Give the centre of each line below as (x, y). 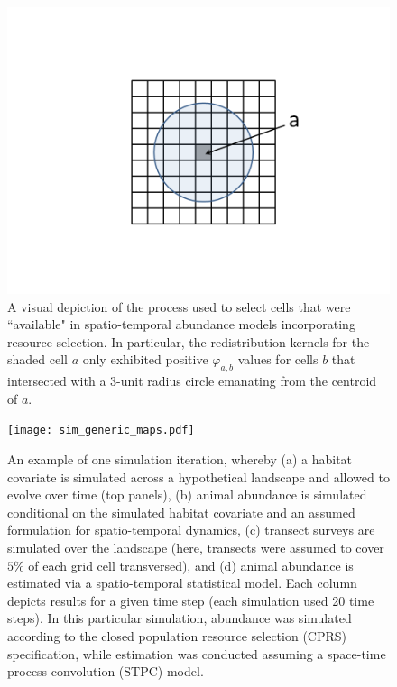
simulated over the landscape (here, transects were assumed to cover (196, 547)
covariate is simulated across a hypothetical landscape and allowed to (198, 476)
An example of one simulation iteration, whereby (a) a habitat (180, 459)
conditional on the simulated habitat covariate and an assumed (181, 512)
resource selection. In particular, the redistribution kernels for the (189, 341)
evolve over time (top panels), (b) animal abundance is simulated (187, 495)
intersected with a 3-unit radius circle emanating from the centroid (192, 381)
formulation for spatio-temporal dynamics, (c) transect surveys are (191, 530)
